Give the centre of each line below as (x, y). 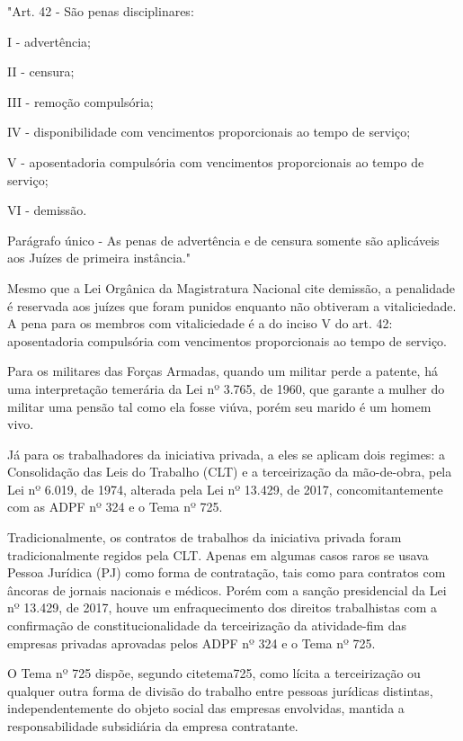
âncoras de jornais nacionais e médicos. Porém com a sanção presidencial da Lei (227, 589)
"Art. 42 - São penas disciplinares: (101, 11)
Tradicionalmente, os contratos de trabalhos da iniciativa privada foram (205, 537)
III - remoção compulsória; (80, 101)
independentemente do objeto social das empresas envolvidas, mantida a (206, 708)
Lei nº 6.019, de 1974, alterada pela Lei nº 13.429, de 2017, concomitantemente (225, 489)
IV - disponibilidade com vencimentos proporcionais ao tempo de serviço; (209, 132)
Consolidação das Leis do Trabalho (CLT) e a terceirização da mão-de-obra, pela (230, 472)
